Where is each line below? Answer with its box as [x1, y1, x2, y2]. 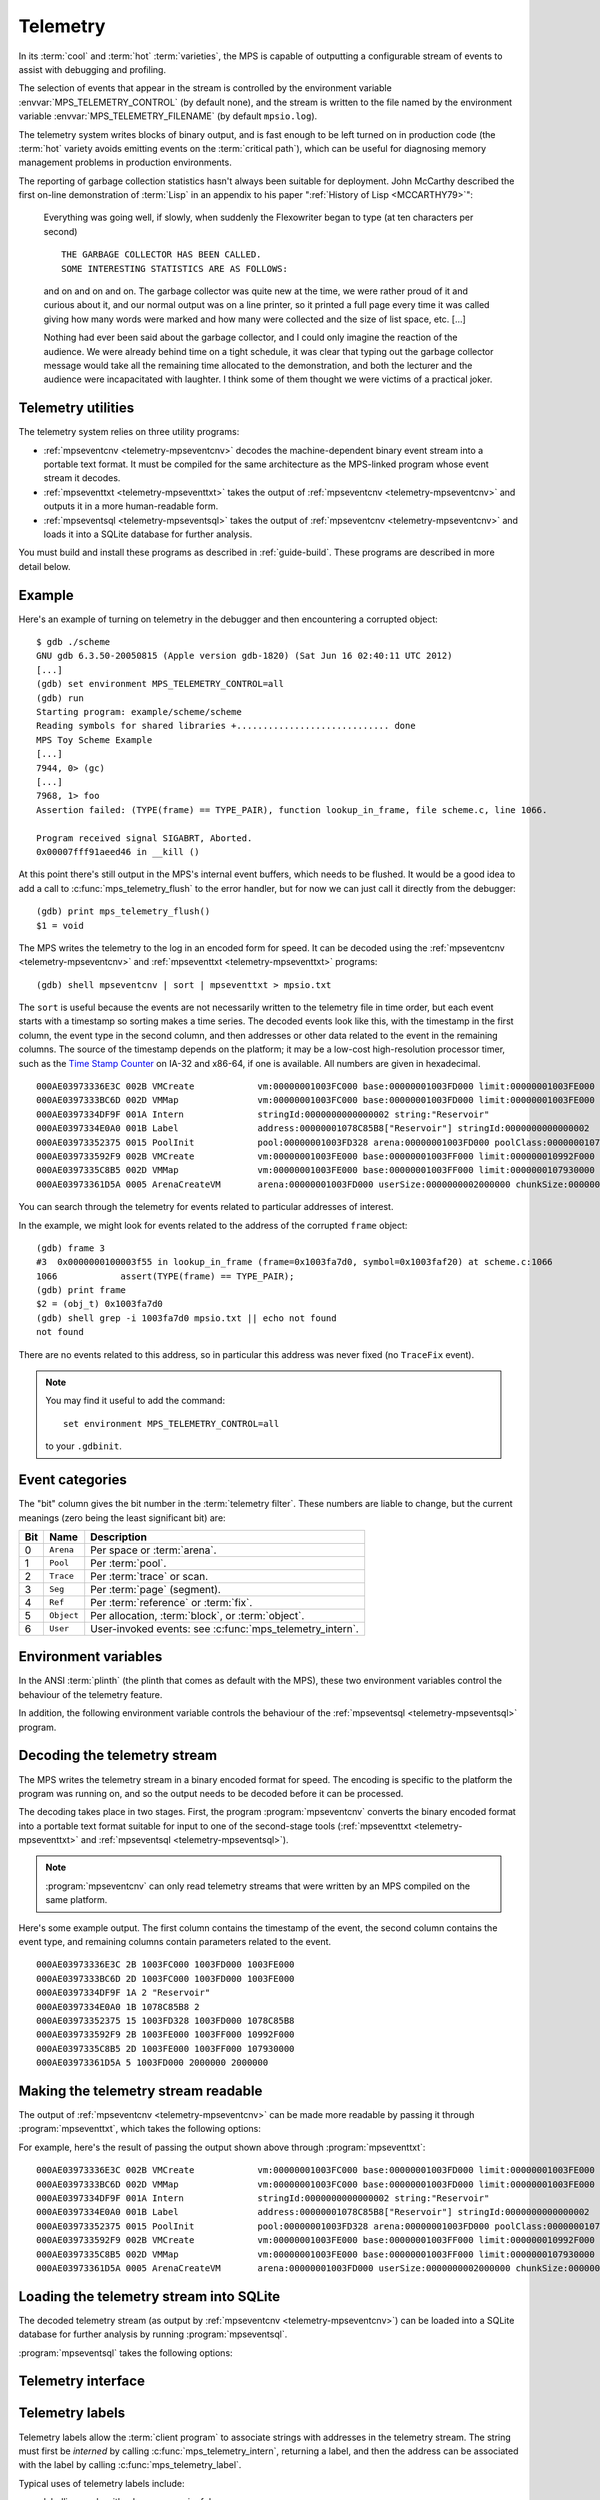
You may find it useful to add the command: [45, 1395, 225, 1407]
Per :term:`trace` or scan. [90, 1569, 209, 1583]
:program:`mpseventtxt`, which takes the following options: [18, 2123, 262, 2135]
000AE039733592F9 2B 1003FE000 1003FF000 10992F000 [36, 2029, 295, 2040]
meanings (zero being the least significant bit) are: [18, 1511, 226, 1524]
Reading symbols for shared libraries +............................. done [36, 720, 416, 732]
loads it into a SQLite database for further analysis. [43, 528, 253, 540]
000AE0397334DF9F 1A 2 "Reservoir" [36, 1987, 211, 1999]
